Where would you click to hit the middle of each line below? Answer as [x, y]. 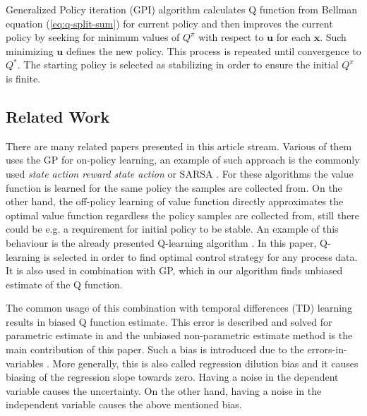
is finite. [23, 78]
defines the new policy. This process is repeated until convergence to [213, 50]
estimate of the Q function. [64, 284]
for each [293, 37]
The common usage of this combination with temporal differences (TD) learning [179, 308]
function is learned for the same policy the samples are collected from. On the [174, 187]
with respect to [231, 37]
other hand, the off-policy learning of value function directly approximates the [175, 201]
